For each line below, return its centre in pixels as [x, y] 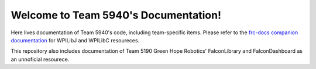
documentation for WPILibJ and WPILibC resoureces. [75, 40]
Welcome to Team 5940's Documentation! [116, 15]
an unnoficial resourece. [40, 59]
